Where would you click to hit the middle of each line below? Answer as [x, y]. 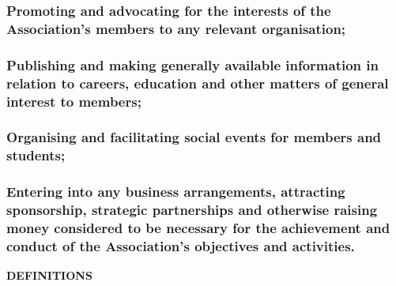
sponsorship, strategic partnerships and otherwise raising [192, 210]
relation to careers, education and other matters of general [198, 83]
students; [36, 155]
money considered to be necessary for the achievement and [198, 227]
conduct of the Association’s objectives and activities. [181, 245]
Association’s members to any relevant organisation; [176, 28]
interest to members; [74, 101]
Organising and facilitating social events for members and [194, 137]
